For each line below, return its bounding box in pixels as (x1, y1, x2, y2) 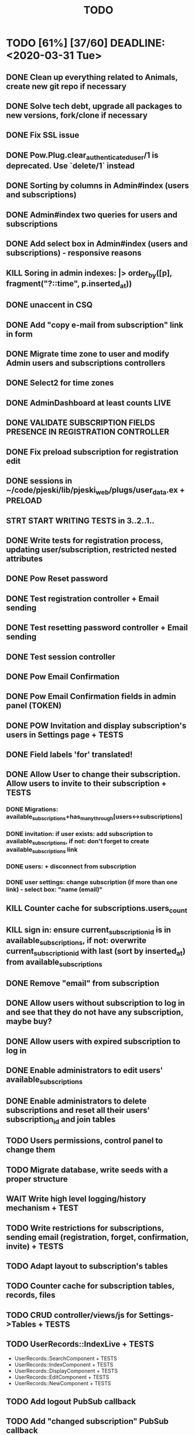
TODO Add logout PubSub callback (6, 1396, 136, 1406)
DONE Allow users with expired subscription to (6, 1036, 180, 1046)
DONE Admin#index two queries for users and (6, 210, 177, 220)
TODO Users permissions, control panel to (6, 1136, 163, 1146)
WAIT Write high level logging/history (6, 1194, 146, 1204)
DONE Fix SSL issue (6, 130, 80, 141)
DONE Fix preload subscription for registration (6, 447, 179, 457)
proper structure (6, 1174, 69, 1184)
